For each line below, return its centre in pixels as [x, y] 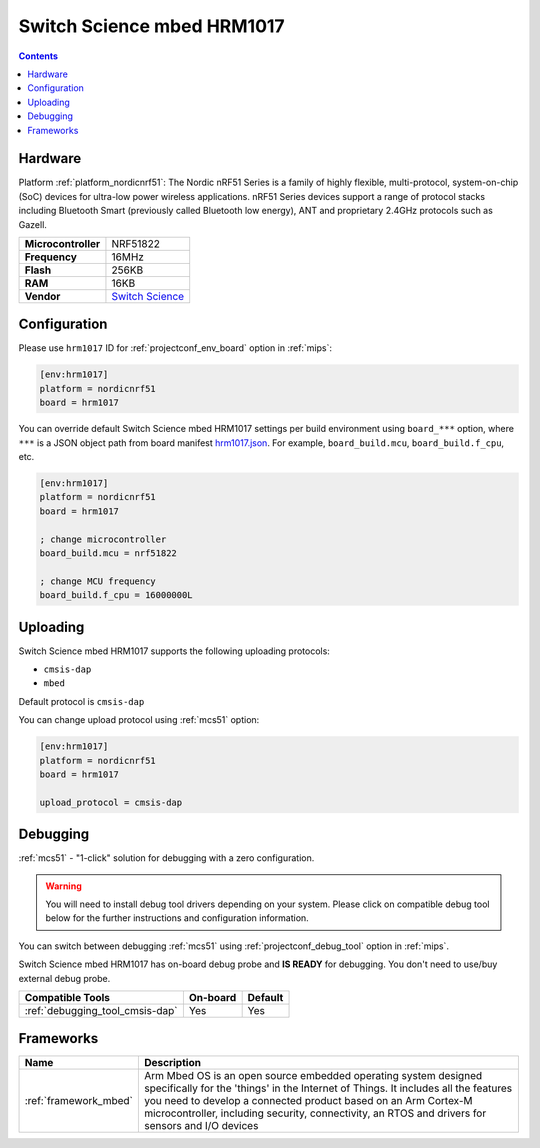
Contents [38, 56]
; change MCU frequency [98, 581]
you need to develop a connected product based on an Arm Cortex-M [308, 1101]
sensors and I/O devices [201, 1126]
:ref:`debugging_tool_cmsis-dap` [101, 1010]
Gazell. [32, 224]
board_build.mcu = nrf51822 [108, 553]
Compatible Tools [67, 997]
